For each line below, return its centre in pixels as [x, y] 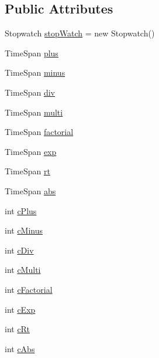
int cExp [20, 309]
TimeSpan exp [31, 151]
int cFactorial [29, 289]
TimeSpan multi [34, 112]
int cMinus [24, 230]
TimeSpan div [30, 92]
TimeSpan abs [30, 190]
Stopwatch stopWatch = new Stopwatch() [80, 33]
